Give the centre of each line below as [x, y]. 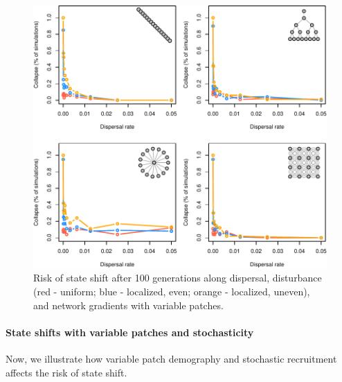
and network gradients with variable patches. [128, 305]
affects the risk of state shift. [66, 372]
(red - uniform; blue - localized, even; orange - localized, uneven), [172, 291]
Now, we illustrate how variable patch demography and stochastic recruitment [171, 358]
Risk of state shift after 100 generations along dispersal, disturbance [178, 278]
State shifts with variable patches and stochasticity [130, 332]
